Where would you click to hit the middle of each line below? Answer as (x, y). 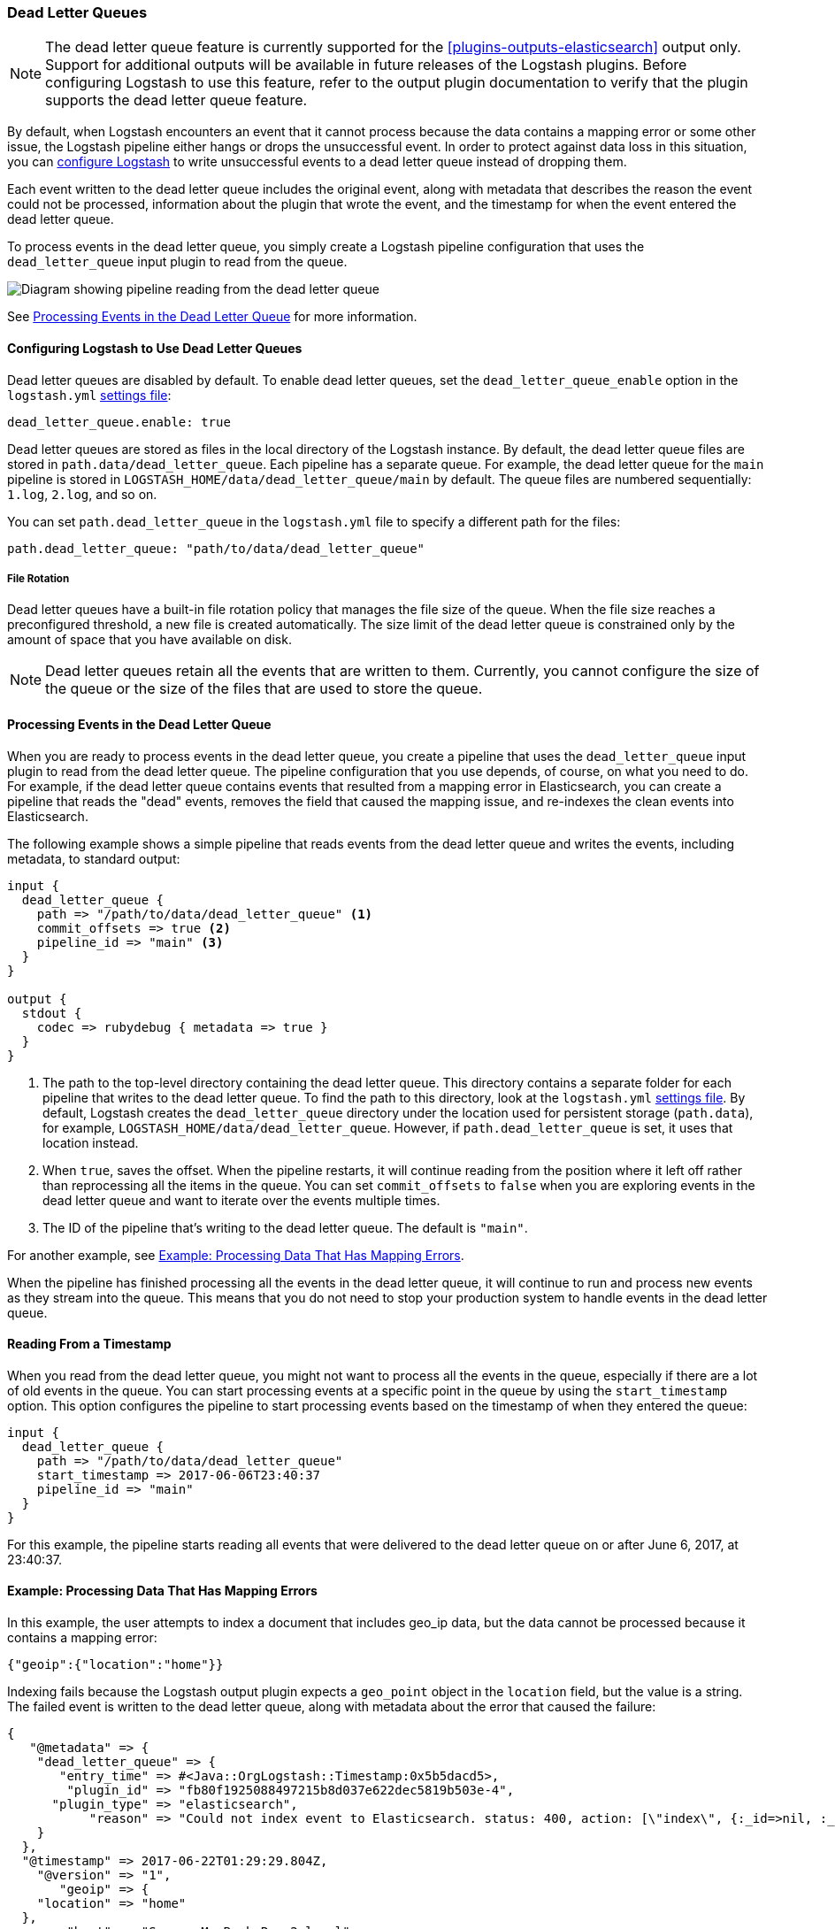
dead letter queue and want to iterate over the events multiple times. (241, 1200)
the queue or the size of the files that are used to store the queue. (264, 689)
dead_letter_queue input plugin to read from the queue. (177, 262)
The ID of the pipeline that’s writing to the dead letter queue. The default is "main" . (285, 1227)
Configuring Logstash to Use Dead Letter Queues (155, 348)
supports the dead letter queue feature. (176, 100)
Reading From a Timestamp (89, 1344)
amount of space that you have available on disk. (149, 640)
